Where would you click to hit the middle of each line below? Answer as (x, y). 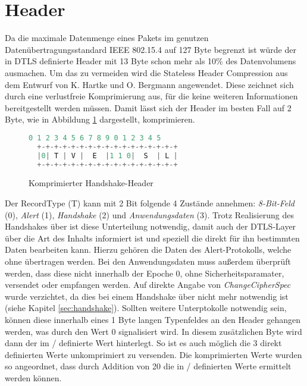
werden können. (33, 377)
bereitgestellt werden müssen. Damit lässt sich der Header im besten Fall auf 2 (148, 107)
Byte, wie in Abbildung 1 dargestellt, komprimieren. (100, 119)
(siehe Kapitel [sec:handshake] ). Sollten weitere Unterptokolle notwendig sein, (146, 308)
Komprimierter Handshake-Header (91, 183)
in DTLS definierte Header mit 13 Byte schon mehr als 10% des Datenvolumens (151, 61)
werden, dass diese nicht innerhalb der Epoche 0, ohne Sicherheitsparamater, (145, 273)
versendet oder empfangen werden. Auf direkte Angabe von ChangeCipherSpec (148, 285)
